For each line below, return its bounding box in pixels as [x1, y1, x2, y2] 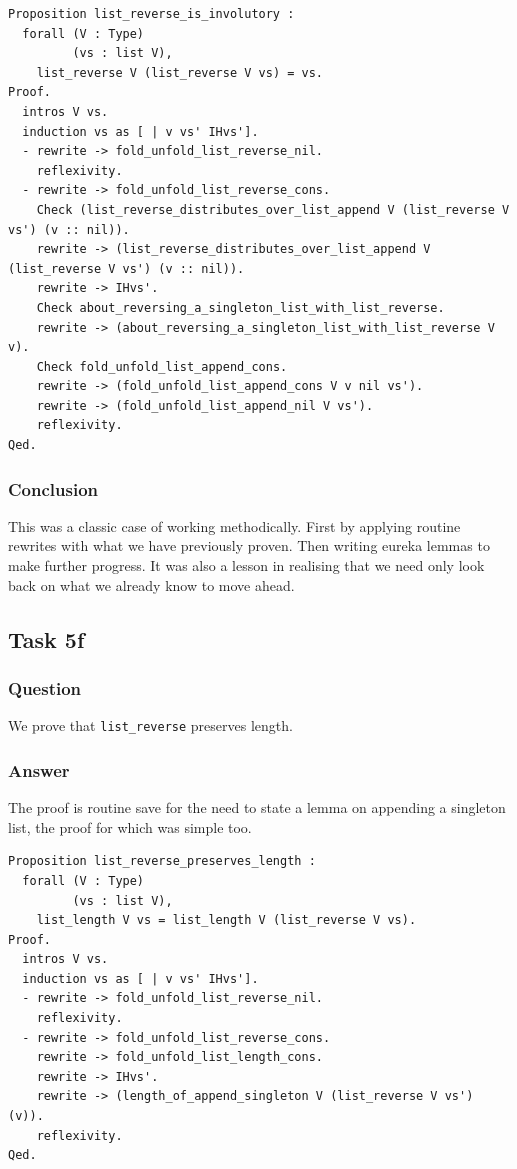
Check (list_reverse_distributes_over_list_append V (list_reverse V [36, 202, 510, 217]
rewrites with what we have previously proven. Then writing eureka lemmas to [8, 535, 490, 556]
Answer [8, 757, 70, 782]
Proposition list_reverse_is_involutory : [8, 7, 295, 21]
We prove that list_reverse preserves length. [8, 715, 293, 736]
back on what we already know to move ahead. [8, 574, 295, 595]
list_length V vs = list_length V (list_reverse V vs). [36, 913, 417, 928]
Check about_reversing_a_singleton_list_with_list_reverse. [36, 300, 445, 315]
